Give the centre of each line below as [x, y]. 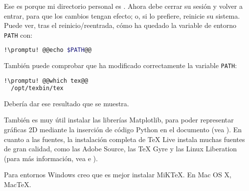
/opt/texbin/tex [37, 88]
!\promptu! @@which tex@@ [46, 81]
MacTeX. [18, 184]
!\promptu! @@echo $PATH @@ [48, 50]
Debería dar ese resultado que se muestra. [67, 103]
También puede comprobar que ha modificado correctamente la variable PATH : [121, 65]
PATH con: [18, 35]
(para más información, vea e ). [51, 158]
